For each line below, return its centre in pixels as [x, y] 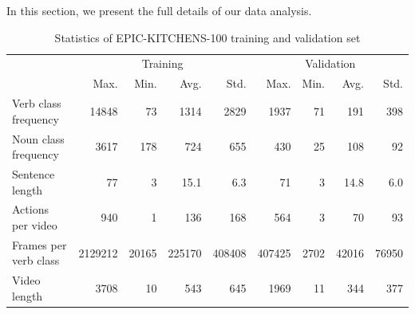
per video [35, 225]
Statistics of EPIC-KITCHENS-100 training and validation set [207, 37]
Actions [30, 209]
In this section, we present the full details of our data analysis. [159, 10]
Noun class [38, 138]
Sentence [34, 174]
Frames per [40, 244]
